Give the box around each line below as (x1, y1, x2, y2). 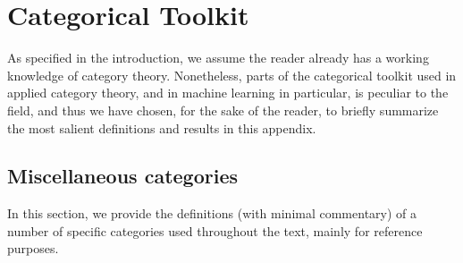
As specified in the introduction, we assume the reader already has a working (7, 48, 429, 67)
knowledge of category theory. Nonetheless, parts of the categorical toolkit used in (7, 65, 457, 84)
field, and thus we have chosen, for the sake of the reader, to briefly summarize (7, 100, 439, 119)
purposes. (7, 239, 59, 258)
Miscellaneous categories (7, 162, 238, 190)
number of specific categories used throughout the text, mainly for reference (7, 221, 423, 240)
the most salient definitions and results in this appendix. (7, 118, 316, 137)
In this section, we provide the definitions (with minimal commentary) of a (7, 204, 417, 223)
